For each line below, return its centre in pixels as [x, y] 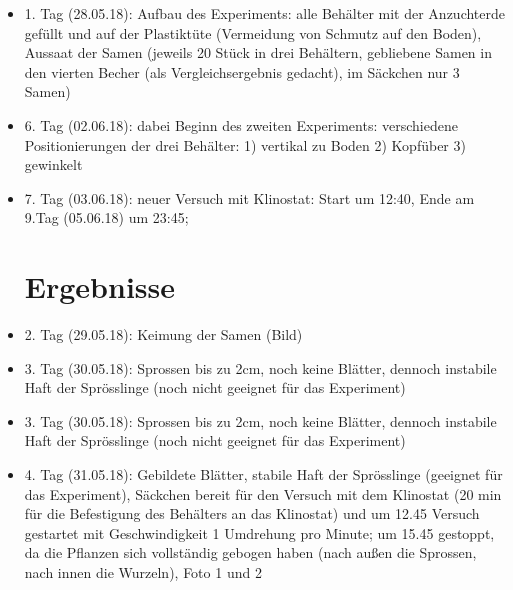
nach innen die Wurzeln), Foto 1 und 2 [143, 572]
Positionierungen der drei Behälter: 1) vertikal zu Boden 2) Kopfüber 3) [245, 144]
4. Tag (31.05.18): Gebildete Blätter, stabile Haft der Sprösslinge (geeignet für [263, 474]
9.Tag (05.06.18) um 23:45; [106, 217]
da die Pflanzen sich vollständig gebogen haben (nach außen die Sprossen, [250, 552]
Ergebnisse [99, 286]
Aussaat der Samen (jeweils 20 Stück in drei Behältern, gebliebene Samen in [258, 52]
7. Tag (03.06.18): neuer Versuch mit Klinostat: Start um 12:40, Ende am [249, 197]
